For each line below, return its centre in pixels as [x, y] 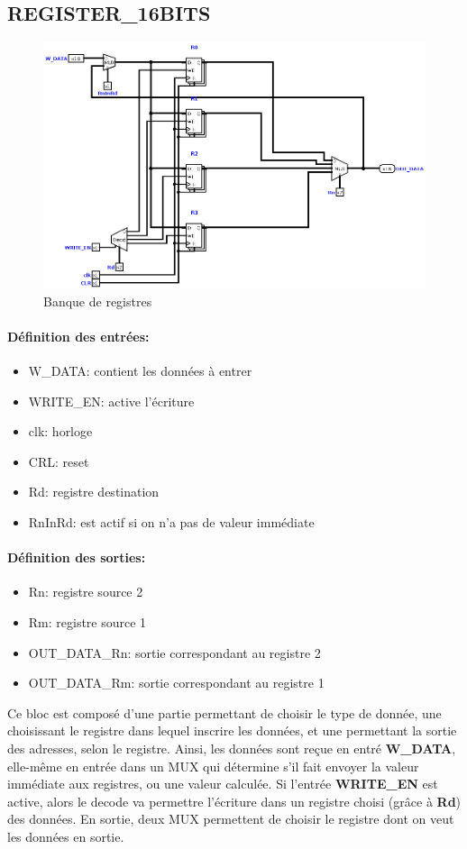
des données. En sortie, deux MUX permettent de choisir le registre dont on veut [231, 819]
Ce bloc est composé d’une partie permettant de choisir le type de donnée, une [224, 712]
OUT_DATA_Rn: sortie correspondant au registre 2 [174, 652]
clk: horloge [60, 431]
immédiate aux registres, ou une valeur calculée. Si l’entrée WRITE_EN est [223, 784]
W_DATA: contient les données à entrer [140, 371]
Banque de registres [98, 301]
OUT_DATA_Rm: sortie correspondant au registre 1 [176, 683]
